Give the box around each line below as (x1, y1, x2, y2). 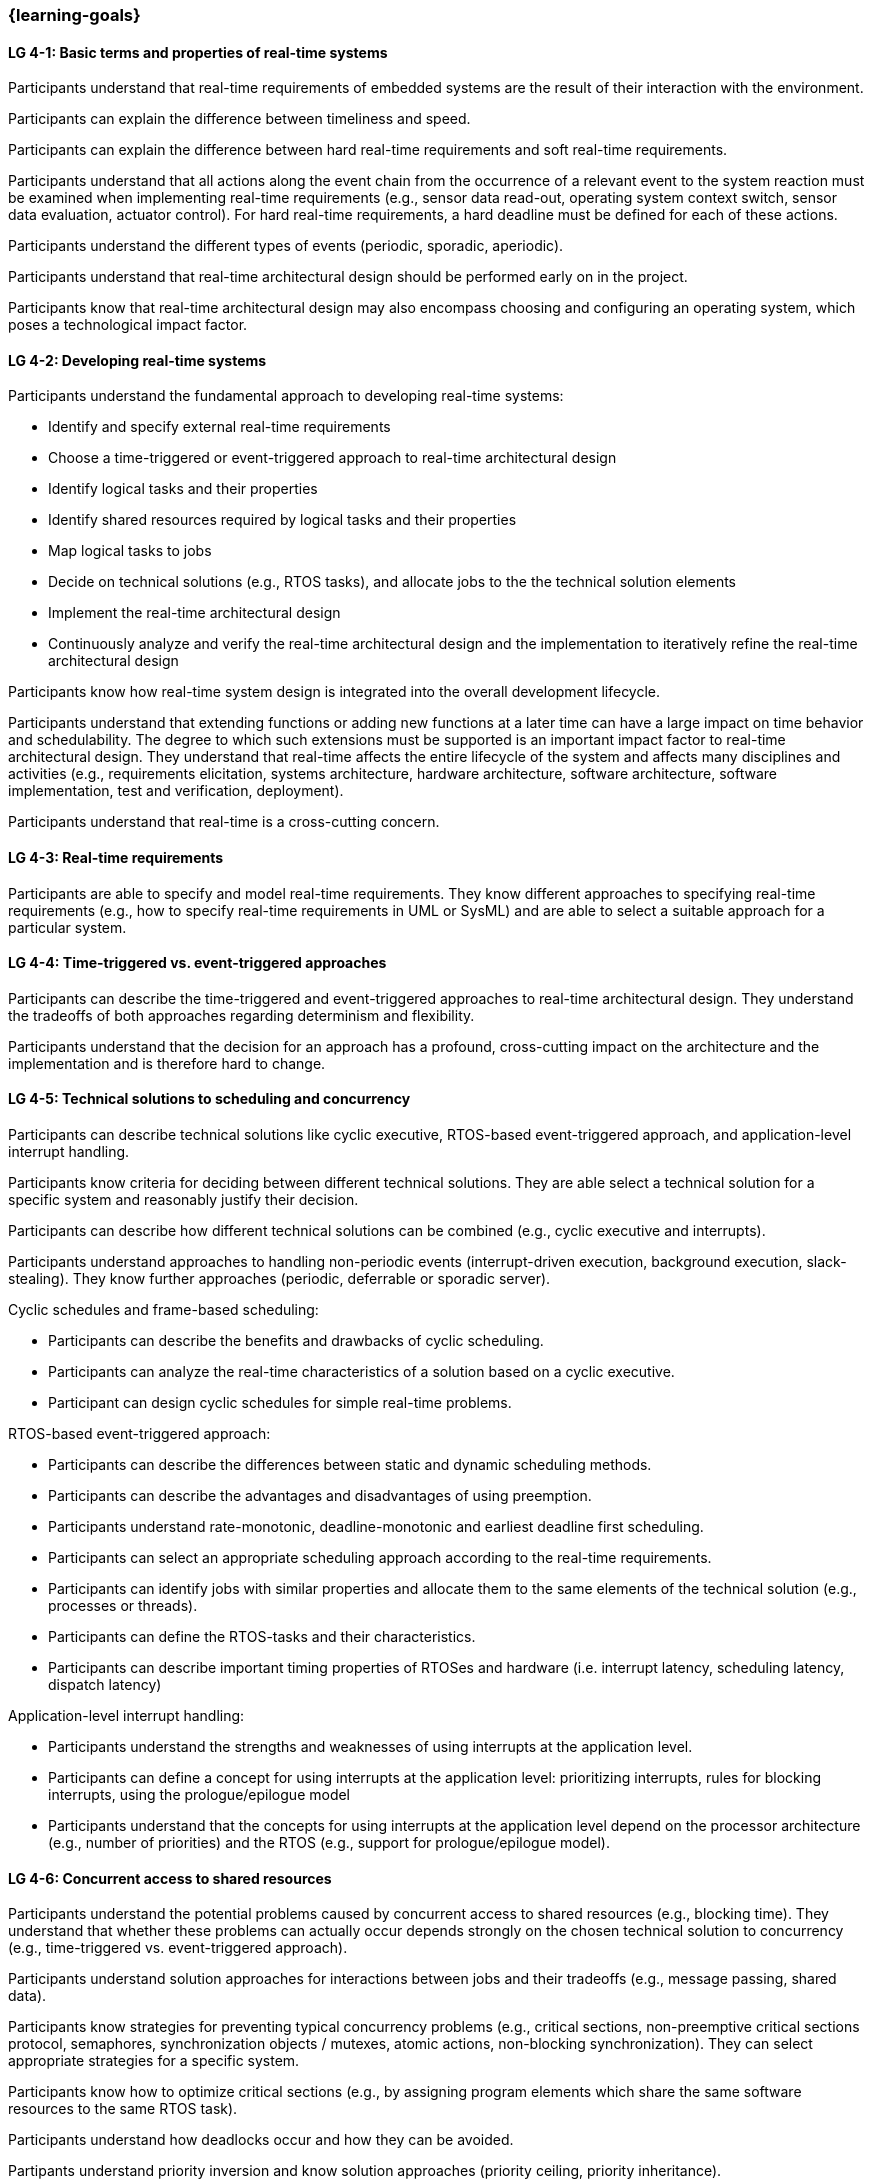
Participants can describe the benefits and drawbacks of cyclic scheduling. (48, 1332, 544, 1350)
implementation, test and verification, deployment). (8, 782, 344, 800)
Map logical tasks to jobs (48, 542, 212, 560)
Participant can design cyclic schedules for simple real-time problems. (48, 1394, 512, 1412)
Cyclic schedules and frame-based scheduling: (8, 1301, 319, 1319)
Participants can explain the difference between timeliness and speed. (8, 110, 471, 128)
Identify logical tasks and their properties (48, 480, 318, 498)
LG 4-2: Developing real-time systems (8, 351, 267, 369)
